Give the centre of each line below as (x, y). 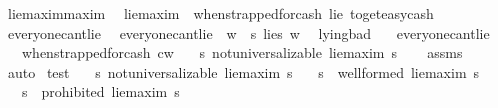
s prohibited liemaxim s (100, 91)
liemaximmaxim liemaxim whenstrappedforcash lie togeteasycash (220, 13)
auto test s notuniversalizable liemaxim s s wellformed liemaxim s (243, 71)
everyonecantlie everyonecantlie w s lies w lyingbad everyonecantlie (248, 32)
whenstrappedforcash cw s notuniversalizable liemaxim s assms (242, 52)
